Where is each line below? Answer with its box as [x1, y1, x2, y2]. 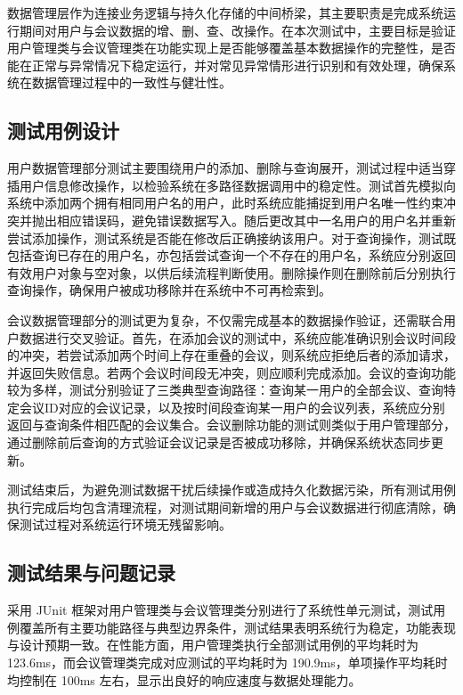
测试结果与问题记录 [7, 559, 175, 586]
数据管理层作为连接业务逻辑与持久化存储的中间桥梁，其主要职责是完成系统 [7, 4, 443, 21]
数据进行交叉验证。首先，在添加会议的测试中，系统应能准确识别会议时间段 [19, 328, 456, 347]
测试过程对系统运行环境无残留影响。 [19, 515, 231, 534]
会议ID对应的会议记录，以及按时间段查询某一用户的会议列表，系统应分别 [19, 397, 445, 416]
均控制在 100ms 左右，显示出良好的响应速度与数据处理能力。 [7, 670, 361, 689]
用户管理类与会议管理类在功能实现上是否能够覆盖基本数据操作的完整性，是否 [7, 38, 456, 57]
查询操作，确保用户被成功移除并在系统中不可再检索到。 [7, 281, 331, 299]
